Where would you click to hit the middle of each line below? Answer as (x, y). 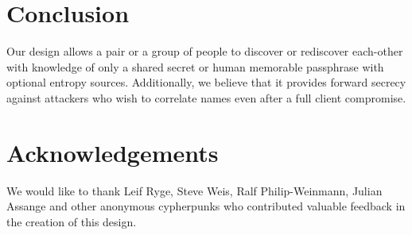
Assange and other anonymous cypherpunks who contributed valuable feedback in (206, 206)
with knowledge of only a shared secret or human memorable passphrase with (195, 66)
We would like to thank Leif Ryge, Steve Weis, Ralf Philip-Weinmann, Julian (194, 190)
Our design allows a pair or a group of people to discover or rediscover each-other (205, 51)
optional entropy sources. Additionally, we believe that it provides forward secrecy (206, 82)
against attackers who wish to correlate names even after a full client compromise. (206, 97)
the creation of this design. (72, 221)
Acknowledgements (113, 152)
